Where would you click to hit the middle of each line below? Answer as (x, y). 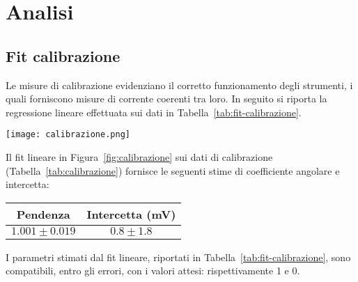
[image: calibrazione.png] (68, 135)
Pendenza (43, 214)
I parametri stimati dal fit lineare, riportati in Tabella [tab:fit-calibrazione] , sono (178, 257)
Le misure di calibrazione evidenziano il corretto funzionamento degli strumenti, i (179, 85)
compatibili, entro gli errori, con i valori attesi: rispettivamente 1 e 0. (153, 271)
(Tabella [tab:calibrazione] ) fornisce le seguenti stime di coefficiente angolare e (173, 170)
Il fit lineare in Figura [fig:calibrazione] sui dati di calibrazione (139, 157)
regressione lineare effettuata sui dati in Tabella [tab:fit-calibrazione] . (154, 112)
